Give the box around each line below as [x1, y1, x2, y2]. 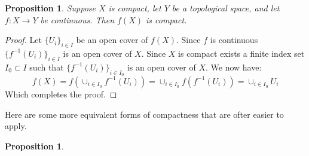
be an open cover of [76, 33, 148, 46]
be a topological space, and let [172, 2, 280, 14]
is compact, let [108, 2, 161, 14]
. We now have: [206, 60, 262, 73]
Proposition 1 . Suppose [5, 2, 96, 14]
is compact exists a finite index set [178, 47, 305, 59]
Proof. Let [5, 33, 42, 46]
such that [29, 60, 64, 73]
